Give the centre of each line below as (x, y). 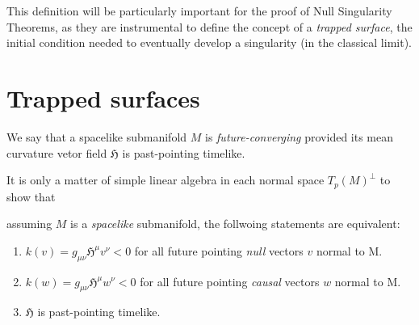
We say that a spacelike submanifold (97, 136)
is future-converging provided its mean (299, 136)
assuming (29, 224)
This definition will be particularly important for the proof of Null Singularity (199, 11)
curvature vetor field (57, 152)
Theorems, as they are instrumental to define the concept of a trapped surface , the (209, 26)
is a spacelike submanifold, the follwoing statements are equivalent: (235, 224)
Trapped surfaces (103, 97)
